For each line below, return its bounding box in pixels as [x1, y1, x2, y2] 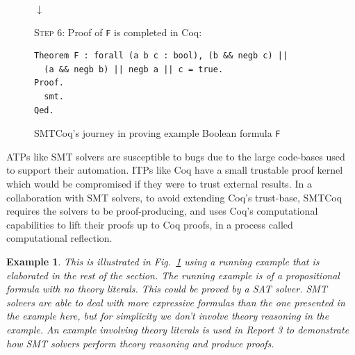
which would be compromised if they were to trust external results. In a [6, 176, 312, 191]
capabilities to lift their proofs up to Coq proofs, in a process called [6, 217, 293, 231]
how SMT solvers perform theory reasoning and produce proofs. [6, 336, 274, 350]
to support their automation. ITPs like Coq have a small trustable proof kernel [6, 163, 343, 177]
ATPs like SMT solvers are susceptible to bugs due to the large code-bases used [6, 149, 345, 163]
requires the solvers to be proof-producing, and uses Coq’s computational [6, 204, 318, 218]
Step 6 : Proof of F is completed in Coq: [34, 24, 202, 39]
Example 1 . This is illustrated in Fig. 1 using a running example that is [6, 254, 320, 269]
